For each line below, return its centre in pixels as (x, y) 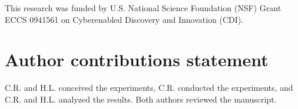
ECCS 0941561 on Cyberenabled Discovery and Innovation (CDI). (124, 19)
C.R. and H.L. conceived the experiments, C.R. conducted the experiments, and (149, 88)
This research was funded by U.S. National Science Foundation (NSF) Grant (143, 8)
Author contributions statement (137, 59)
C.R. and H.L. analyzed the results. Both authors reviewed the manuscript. (141, 99)
